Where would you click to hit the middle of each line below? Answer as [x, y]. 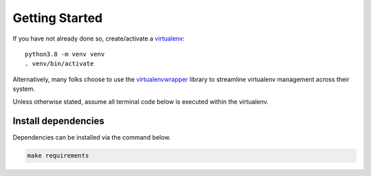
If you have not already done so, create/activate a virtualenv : [99, 38]
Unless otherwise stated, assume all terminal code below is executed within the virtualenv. [141, 101]
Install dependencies [58, 121]
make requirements [58, 156]
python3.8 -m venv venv [65, 54]
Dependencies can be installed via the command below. [92, 137]
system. [24, 89]
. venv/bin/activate [59, 64]
